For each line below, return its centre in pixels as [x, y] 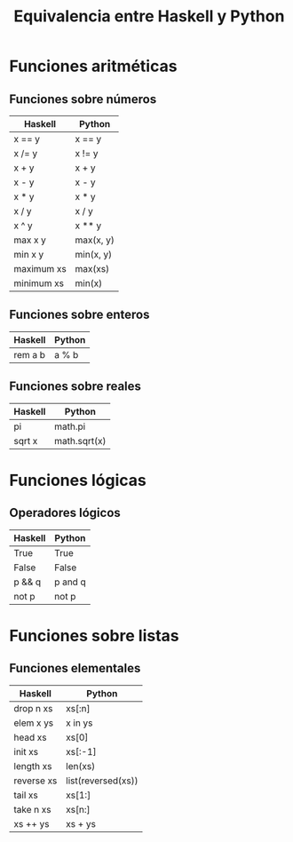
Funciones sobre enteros [79, 315]
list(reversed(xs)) [103, 781]
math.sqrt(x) [80, 441]
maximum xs [40, 269]
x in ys [79, 723]
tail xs [26, 795]
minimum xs [39, 283]
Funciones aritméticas [93, 66]
